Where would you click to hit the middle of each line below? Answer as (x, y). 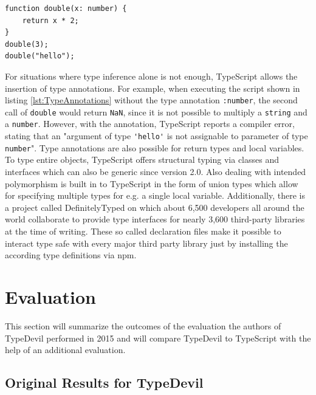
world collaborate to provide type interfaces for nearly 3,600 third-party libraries (155, 219)
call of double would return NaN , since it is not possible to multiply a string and (156, 112)
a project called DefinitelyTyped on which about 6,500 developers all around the (155, 207)
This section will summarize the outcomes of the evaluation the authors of (143, 325)
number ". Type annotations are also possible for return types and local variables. (155, 147)
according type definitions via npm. (71, 255)
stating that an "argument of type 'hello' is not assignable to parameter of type (156, 136)
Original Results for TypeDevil (104, 383)
